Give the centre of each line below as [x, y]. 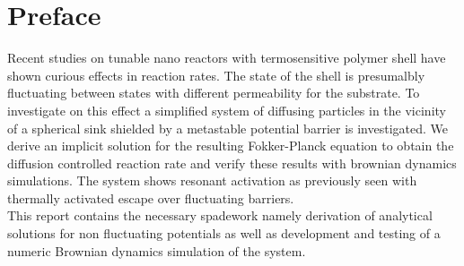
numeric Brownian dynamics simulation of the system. [157, 250]
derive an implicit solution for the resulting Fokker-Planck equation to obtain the [231, 146]
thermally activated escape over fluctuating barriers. [151, 197]
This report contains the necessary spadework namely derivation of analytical [220, 215]
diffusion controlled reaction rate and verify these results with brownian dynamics [232, 163]
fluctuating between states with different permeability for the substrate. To [214, 93]
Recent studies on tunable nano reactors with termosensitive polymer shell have [227, 58]
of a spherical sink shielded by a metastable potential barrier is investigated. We [228, 128]
